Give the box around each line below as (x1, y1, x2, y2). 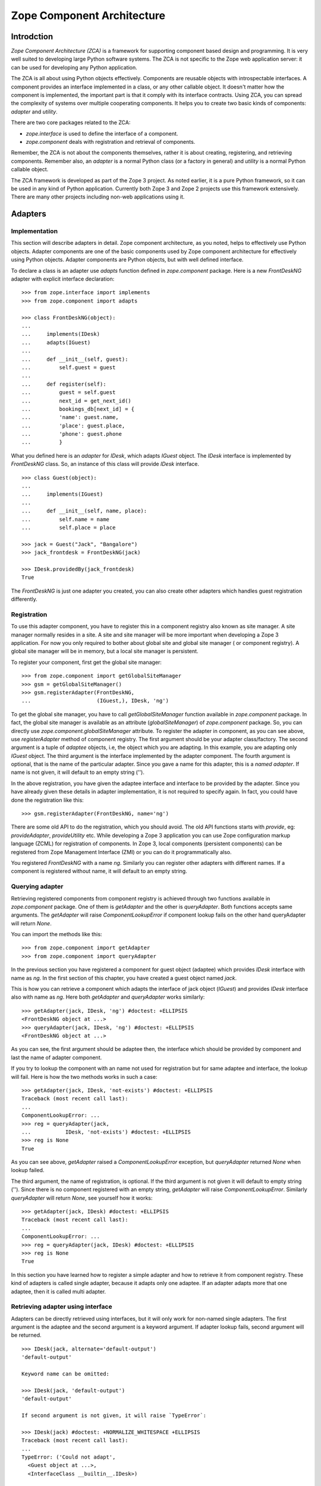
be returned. (11, 1331, 42, 1339)
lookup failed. (11, 1167, 45, 1174)
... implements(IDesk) (21, 330, 100, 338)
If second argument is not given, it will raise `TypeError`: (21, 1412, 207, 1419)
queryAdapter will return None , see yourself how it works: (11, 1194, 153, 1201)
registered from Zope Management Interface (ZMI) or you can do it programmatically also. (11, 848, 232, 855)
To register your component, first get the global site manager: (11, 659, 162, 666)
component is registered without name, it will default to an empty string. (11, 868, 187, 875)
